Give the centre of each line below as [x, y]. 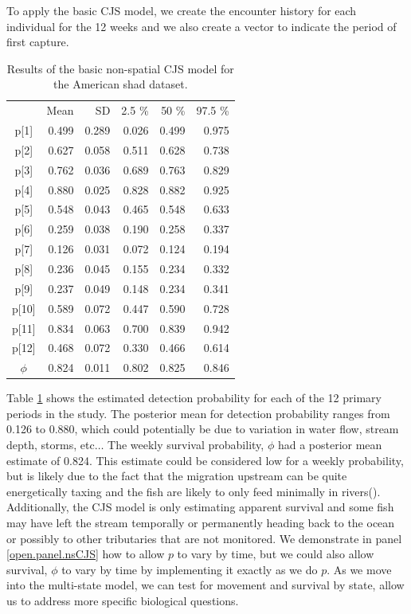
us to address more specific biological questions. [123, 600]
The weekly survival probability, [186, 445]
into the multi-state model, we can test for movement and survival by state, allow [205, 585]
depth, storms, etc [51, 445]
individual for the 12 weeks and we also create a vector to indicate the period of [202, 26]
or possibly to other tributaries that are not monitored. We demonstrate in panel [204, 538]
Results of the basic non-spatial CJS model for [120, 68]
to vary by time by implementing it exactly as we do [190, 569]
